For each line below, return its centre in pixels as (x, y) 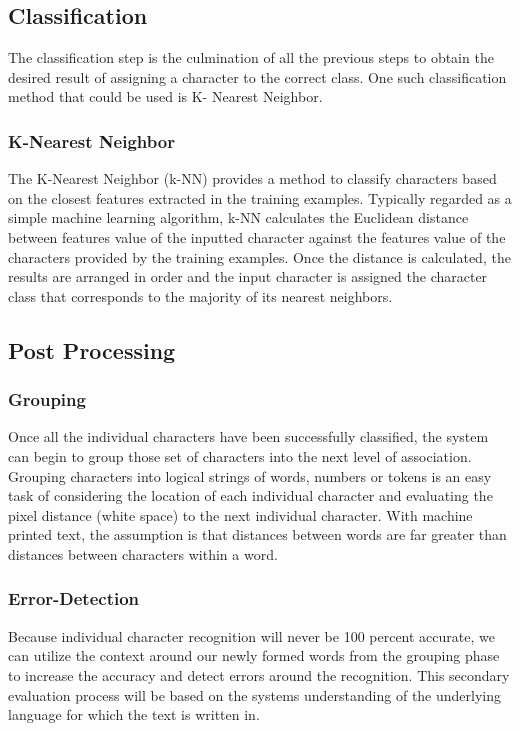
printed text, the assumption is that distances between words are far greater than (257, 534)
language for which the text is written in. (134, 714)
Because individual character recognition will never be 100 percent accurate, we (251, 635)
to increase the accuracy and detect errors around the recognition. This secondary (259, 674)
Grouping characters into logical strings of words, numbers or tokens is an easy (250, 475)
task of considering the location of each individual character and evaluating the (250, 495)
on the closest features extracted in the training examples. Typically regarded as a (260, 197)
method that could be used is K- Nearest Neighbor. (165, 96)
